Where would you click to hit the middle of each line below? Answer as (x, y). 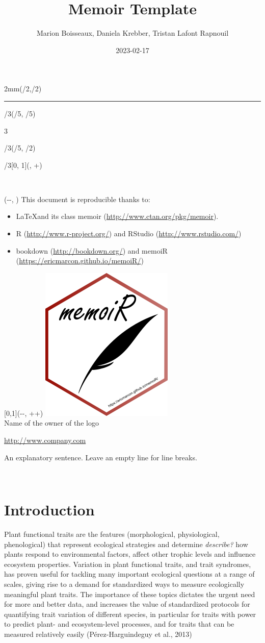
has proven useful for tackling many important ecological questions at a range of (129, 574)
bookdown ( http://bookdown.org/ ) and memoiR (92, 250)
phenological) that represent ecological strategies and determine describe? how (126, 544)
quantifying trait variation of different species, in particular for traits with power (130, 614)
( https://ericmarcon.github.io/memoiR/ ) (80, 261)
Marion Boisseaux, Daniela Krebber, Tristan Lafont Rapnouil (132, 33)
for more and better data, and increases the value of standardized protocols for (127, 604)
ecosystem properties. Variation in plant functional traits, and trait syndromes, (128, 564)
